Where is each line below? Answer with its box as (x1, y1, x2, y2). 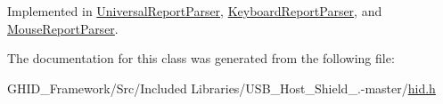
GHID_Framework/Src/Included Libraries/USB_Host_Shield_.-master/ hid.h (7, 78, 436, 97)
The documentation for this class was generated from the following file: (7, 49, 395, 68)
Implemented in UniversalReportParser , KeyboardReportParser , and (7, 2, 382, 20)
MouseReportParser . (7, 19, 119, 37)
